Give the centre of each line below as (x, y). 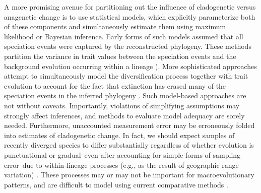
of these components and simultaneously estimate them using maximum (115, 26)
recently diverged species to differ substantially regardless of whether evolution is (129, 145)
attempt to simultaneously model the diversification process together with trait (126, 76)
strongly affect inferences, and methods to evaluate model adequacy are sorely (124, 115)
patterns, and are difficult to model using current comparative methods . (116, 184)
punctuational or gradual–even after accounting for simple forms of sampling (122, 154)
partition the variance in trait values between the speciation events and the (120, 56)
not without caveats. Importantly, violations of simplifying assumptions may (122, 105)
